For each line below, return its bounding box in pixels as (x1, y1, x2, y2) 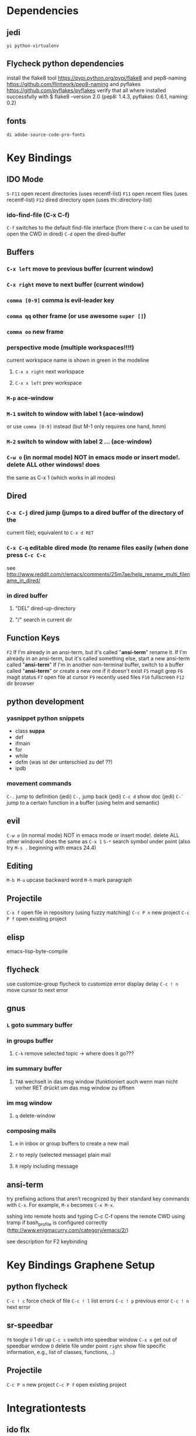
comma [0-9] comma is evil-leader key (6, 296, 114, 305)
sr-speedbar (6, 1321, 53, 1331)
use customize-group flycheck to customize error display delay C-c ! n (6, 980, 178, 987)
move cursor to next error (6, 986, 69, 993)
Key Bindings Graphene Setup (6, 1259, 155, 1272)
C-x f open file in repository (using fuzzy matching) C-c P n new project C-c (6, 909, 190, 916)
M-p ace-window (6, 394, 54, 402)
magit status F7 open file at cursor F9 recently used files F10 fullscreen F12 (6, 673, 184, 681)
